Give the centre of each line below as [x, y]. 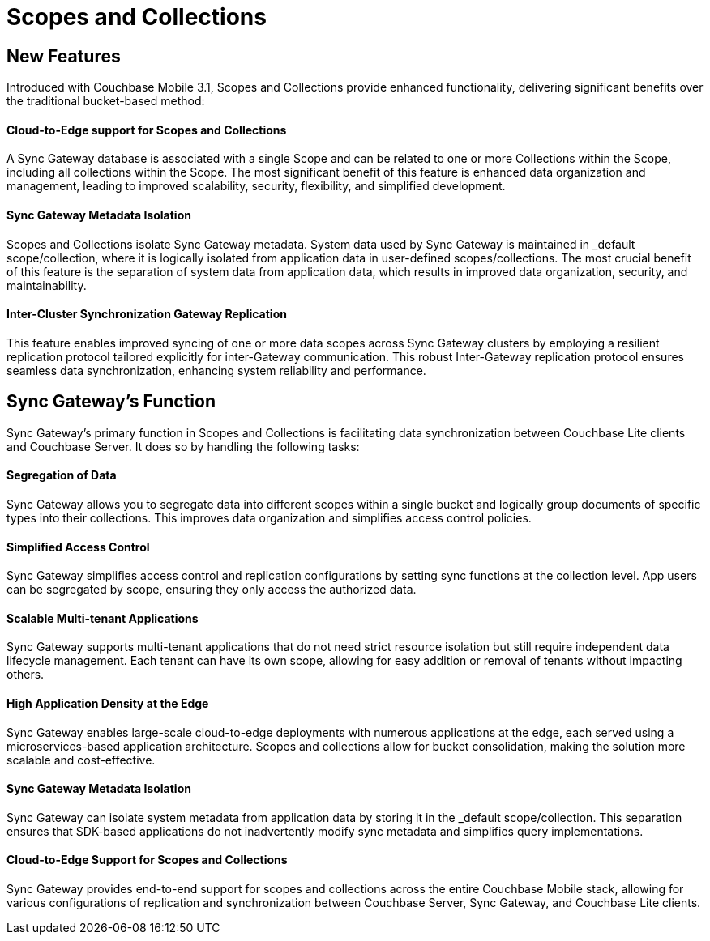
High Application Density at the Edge [108, 703]
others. [26, 675]
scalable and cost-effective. [81, 760]
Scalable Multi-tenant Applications [103, 618]
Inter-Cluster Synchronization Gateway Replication [147, 314]
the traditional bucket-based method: [106, 101]
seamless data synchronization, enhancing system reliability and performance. [216, 370]
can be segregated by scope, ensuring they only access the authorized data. [212, 590]
